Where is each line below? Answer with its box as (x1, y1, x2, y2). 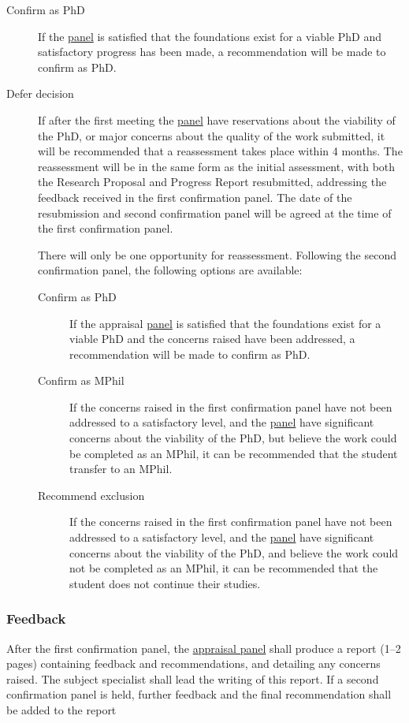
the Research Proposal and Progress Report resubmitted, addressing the (38, 173, 387, 190)
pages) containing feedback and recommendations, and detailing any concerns (6, 655, 381, 672)
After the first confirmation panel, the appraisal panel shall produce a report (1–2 (6, 639, 401, 656)
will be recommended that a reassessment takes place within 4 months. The (38, 143, 403, 159)
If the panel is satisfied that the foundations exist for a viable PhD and (38, 28, 382, 44)
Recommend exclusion (38, 486, 145, 503)
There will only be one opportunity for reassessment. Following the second (38, 246, 396, 263)
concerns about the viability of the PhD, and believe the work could (69, 544, 399, 561)
